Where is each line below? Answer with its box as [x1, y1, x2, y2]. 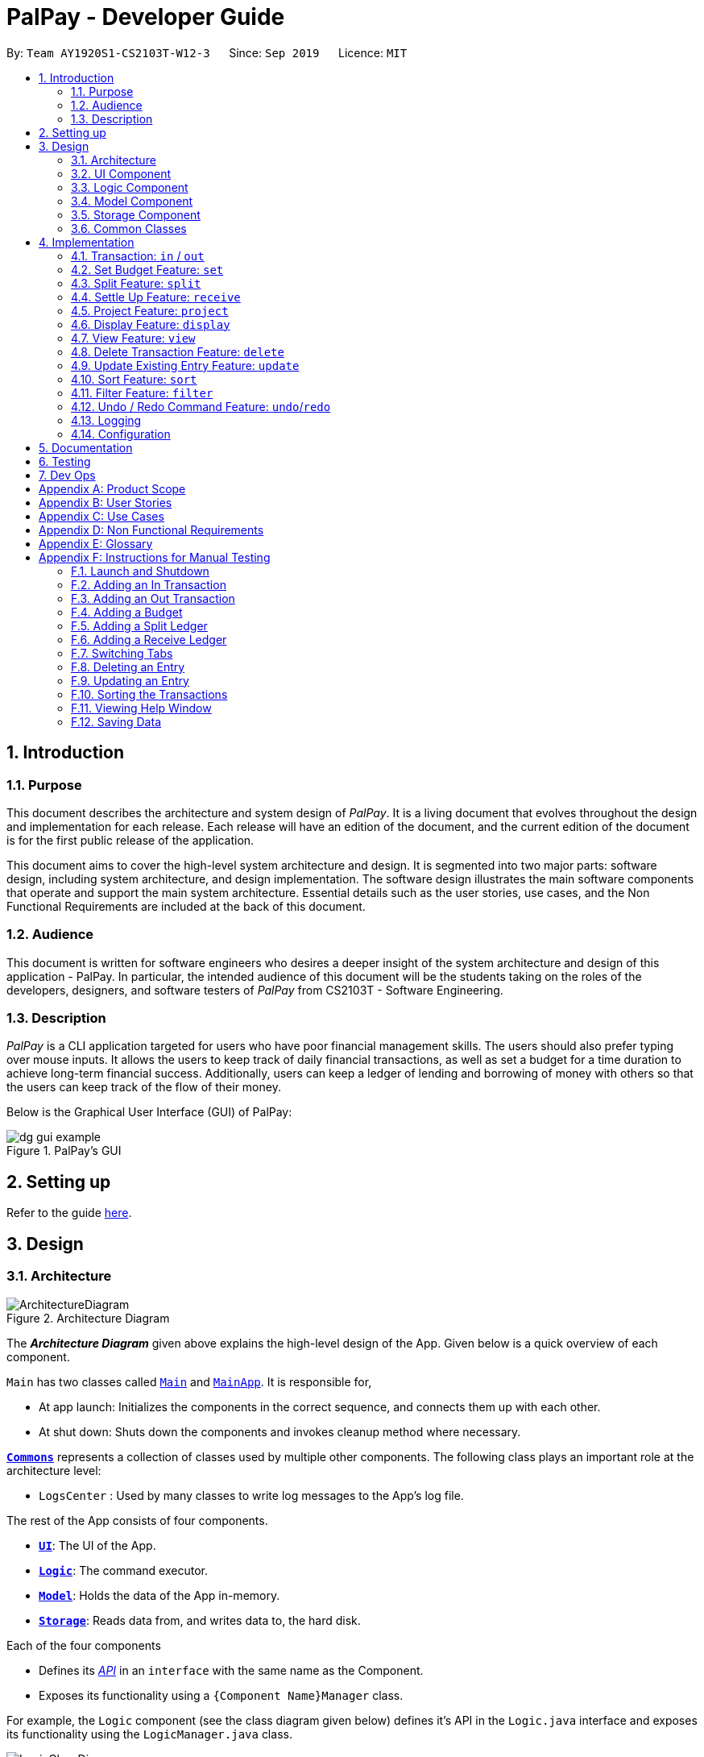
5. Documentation [39, 440, 133, 455]
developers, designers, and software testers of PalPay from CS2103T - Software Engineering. [6, 982, 503, 997]
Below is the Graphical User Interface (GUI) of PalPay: [6, 1105, 292, 1119]
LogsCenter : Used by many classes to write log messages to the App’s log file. [39, 1488, 464, 1502]
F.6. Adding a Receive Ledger [71, 632, 227, 646]
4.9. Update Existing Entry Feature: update [71, 358, 300, 372]
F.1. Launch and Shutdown [71, 563, 209, 578]
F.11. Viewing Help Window [71, 700, 212, 715]
